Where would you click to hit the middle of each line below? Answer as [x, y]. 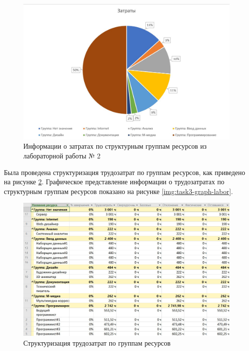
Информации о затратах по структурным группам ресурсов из [115, 146]
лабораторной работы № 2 [62, 156]
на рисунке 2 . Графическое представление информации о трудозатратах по [114, 182]
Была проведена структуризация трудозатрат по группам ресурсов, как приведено [124, 172]
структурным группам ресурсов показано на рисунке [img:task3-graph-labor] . [118, 191]
